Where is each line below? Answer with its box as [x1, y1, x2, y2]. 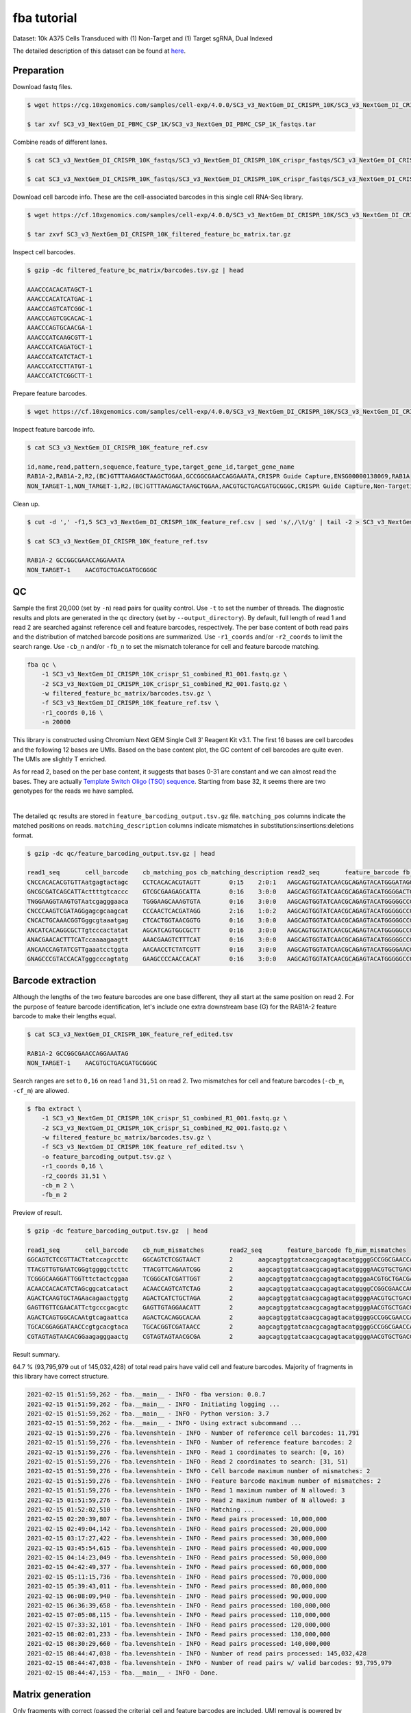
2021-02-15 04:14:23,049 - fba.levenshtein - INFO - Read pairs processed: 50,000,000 [27, 1553, 327, 1562]
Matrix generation [12, 1689, 92, 1701]
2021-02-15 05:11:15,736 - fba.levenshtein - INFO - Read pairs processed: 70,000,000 [27, 1573, 327, 1581]
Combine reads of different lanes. [12, 138, 108, 146]
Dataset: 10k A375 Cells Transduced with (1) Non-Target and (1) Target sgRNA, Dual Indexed [12, 34, 273, 42]
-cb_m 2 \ [41, 1181, 75, 1189]
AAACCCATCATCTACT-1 [27, 353, 92, 360]
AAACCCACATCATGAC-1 [27, 295, 92, 303]
